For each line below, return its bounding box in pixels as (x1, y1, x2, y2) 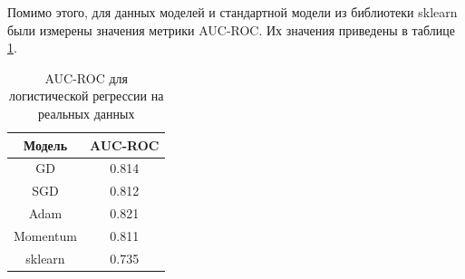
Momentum (14, 226, 77, 245)
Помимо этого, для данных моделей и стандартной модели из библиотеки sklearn (7, 3, 458, 21)
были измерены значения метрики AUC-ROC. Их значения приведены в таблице (7, 20, 455, 39)
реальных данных (38, 103, 135, 122)
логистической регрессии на (9, 86, 164, 105)
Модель (23, 135, 68, 154)
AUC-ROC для (44, 68, 128, 87)
